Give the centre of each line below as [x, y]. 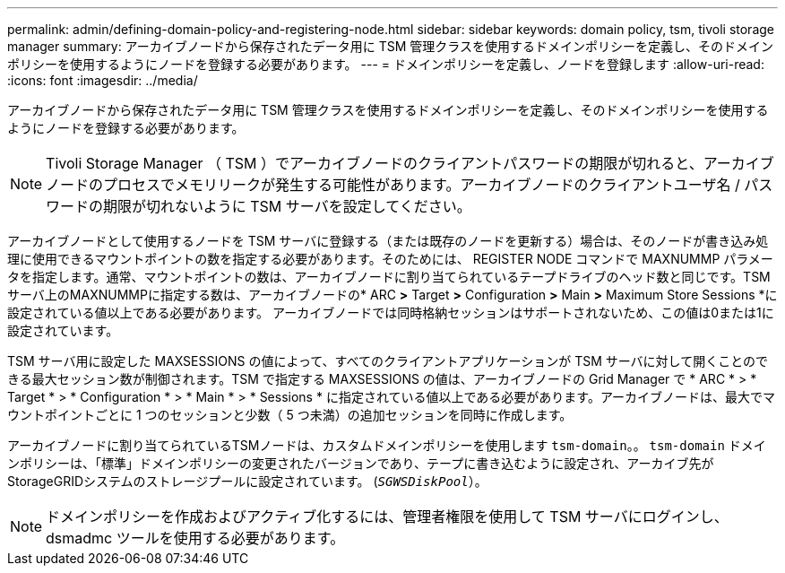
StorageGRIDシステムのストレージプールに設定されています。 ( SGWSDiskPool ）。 [247, 481]
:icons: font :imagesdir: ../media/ [103, 80]
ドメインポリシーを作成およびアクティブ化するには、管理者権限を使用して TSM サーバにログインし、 [387, 517]
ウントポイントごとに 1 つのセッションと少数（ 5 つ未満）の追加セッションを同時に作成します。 [290, 415]
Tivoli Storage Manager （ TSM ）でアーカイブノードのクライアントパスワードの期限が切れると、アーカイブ [410, 163]
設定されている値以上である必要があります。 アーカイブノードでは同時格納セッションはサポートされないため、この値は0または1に [391, 313]
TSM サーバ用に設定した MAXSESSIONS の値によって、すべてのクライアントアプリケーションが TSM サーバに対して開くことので [388, 361]
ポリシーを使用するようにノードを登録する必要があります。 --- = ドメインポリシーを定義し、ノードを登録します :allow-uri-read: [386, 64]
